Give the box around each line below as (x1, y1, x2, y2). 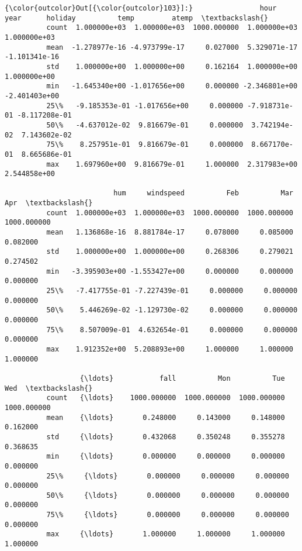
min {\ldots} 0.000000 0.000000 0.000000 (46, 452, 285, 461)
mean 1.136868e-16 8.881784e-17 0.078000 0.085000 (46, 228, 293, 237)
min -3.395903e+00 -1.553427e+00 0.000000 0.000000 (46, 267, 293, 275)
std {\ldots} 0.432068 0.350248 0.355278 (46, 432, 285, 441)
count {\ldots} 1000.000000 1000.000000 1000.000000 (46, 394, 285, 402)
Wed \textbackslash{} (5, 384, 93, 392)
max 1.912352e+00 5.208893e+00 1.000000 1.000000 (46, 345, 293, 353)
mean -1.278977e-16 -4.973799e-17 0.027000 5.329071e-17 (46, 43, 298, 51)
